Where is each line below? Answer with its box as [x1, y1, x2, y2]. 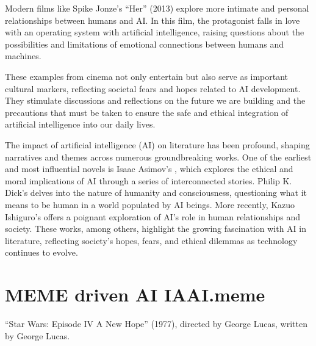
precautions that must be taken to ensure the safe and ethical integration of [5, 106, 289, 118]
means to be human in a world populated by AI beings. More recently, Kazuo [5, 198, 295, 211]
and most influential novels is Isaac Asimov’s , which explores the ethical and [5, 162, 293, 175]
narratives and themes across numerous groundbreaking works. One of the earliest [5, 150, 312, 163]
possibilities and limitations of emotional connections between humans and [5, 37, 284, 50]
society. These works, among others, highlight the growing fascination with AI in [5, 222, 307, 235]
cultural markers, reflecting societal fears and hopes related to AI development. [5, 82, 301, 95]
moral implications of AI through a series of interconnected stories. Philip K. [5, 174, 292, 187]
